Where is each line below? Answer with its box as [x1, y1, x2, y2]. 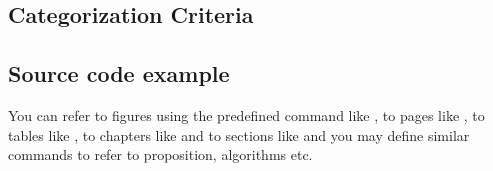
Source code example [8, 58, 230, 89]
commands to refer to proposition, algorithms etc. [8, 144, 313, 165]
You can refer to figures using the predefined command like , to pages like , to [8, 104, 485, 125]
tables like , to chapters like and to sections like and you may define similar [8, 124, 470, 145]
